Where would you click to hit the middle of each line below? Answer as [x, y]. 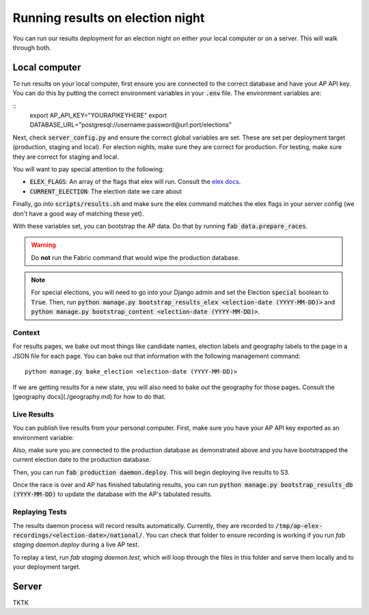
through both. [32, 47]
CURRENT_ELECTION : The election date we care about [106, 191]
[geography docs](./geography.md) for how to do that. [89, 396]
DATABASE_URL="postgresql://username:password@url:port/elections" [131, 125]
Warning [43, 245]
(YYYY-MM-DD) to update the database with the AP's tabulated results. [112, 494]
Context [26, 333]
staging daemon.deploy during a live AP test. [76, 545]
